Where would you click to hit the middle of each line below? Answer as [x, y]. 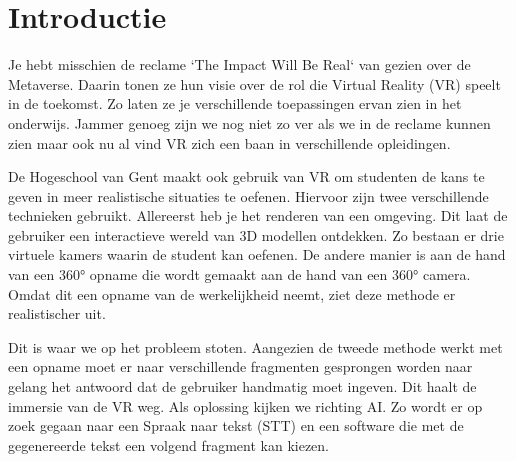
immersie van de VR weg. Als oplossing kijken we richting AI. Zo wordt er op [245, 405]
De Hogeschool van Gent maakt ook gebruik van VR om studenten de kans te [246, 176]
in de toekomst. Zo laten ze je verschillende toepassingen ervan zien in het [235, 103]
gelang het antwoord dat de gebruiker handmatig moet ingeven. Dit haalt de [242, 386]
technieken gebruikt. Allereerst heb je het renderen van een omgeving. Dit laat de [258, 215]
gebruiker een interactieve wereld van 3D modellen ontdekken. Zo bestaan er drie [256, 234]
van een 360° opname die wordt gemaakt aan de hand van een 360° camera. [239, 274]
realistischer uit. [57, 313]
